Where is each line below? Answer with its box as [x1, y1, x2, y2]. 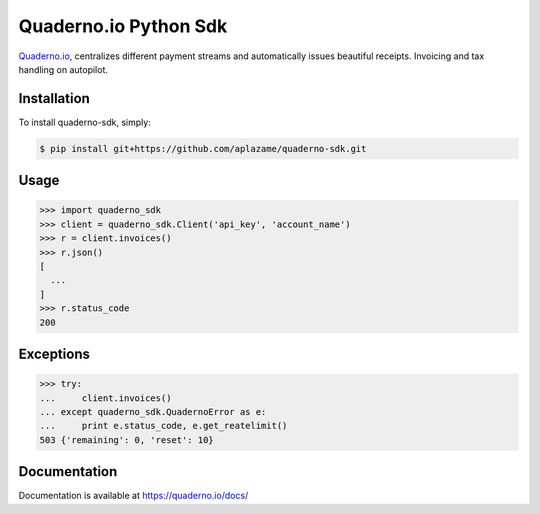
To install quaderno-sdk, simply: [18, 116, 152, 128]
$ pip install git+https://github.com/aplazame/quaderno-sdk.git [39, 143, 367, 154]
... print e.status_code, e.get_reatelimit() [39, 420, 288, 432]
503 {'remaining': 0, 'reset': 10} [39, 434, 214, 445]
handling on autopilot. [18, 63, 109, 75]
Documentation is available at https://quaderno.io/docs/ [18, 490, 249, 502]
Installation [18, 90, 90, 107]
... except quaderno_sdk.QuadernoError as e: [39, 406, 267, 417]
